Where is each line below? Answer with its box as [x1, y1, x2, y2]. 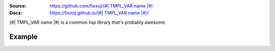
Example [9, 32, 38, 41]
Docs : [9, 10, 22, 16]
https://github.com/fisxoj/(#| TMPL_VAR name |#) [49, 3, 153, 9]
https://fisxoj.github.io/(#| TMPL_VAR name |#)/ [49, 10, 149, 16]
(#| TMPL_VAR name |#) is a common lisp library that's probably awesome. [9, 19, 167, 25]
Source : [9, 3, 27, 9]
